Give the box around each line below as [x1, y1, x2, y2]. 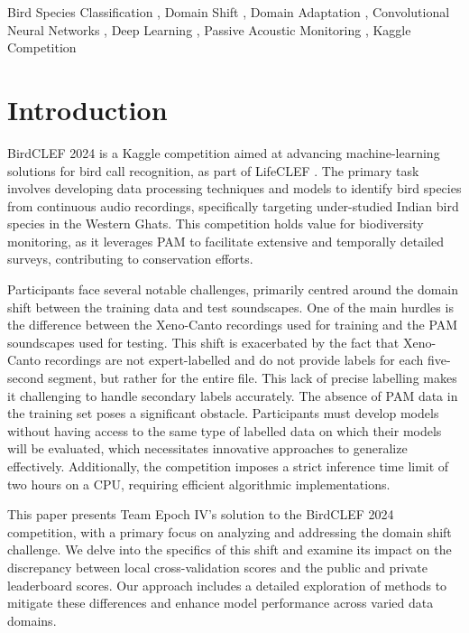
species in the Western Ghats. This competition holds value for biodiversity [7, 214, 424, 233]
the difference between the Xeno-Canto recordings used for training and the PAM [7, 315, 458, 334]
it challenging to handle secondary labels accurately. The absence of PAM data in [7, 386, 458, 405]
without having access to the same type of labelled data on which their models [7, 421, 442, 440]
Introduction [7, 90, 168, 127]
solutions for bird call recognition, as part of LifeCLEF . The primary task [7, 161, 419, 180]
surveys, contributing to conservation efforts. [7, 249, 253, 268]
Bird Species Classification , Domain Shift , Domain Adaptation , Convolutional [7, 3, 450, 21]
